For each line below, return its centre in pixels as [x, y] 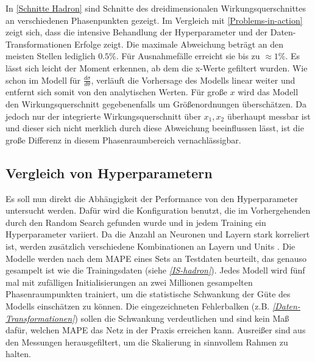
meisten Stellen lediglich [51, 56]
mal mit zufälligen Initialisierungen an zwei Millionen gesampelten [129, 282]
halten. [19, 354]
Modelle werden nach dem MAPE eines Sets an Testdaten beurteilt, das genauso [156, 258]
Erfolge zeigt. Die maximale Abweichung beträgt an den [179, 44]
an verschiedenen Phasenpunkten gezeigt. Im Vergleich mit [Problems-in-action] [154, 20]
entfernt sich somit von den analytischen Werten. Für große [116, 92]
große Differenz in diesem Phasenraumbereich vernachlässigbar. [123, 139]
